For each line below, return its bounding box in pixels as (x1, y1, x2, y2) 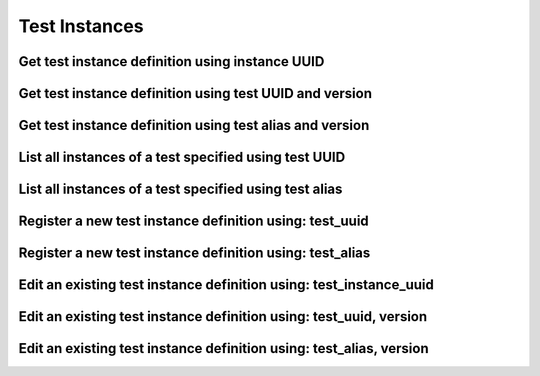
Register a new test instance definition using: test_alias (18, 245, 371, 262)
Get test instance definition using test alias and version (18, 117, 370, 134)
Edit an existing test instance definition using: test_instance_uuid (18, 276, 435, 294)
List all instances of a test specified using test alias (18, 181, 343, 198)
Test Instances (18, 15, 144, 37)
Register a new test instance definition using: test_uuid (18, 213, 369, 230)
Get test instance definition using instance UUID (18, 53, 325, 70)
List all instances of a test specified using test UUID (18, 149, 346, 166)
